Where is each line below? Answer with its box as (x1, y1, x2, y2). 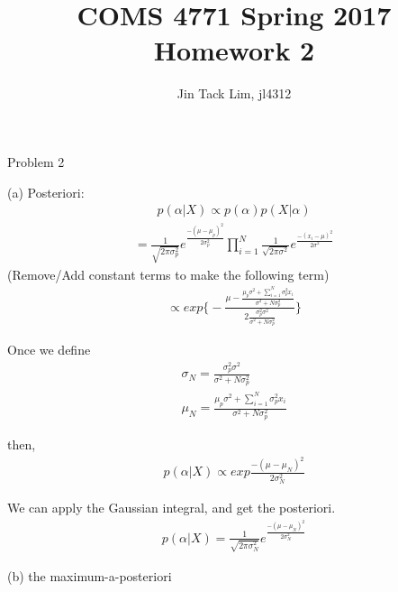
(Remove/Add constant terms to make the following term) (7, 264, 330, 283)
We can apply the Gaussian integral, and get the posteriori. (7, 498, 336, 517)
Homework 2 (153, 32, 315, 69)
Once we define (7, 340, 91, 359)
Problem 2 (7, 152, 65, 171)
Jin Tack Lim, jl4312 (176, 84, 292, 103)
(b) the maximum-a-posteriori (7, 566, 172, 585)
